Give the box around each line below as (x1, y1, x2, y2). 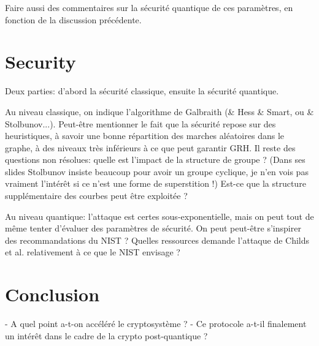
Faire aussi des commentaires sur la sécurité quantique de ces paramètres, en (5, 1, 293, 13)
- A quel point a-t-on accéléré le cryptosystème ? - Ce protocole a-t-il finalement (5, 317, 307, 330)
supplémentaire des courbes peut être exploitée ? (5, 189, 188, 202)
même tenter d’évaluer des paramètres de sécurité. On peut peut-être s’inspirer (5, 222, 301, 235)
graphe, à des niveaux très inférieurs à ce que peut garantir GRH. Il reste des (5, 141, 296, 154)
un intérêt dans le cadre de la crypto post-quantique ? (5, 329, 208, 342)
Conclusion (5, 282, 100, 307)
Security (5, 49, 76, 74)
